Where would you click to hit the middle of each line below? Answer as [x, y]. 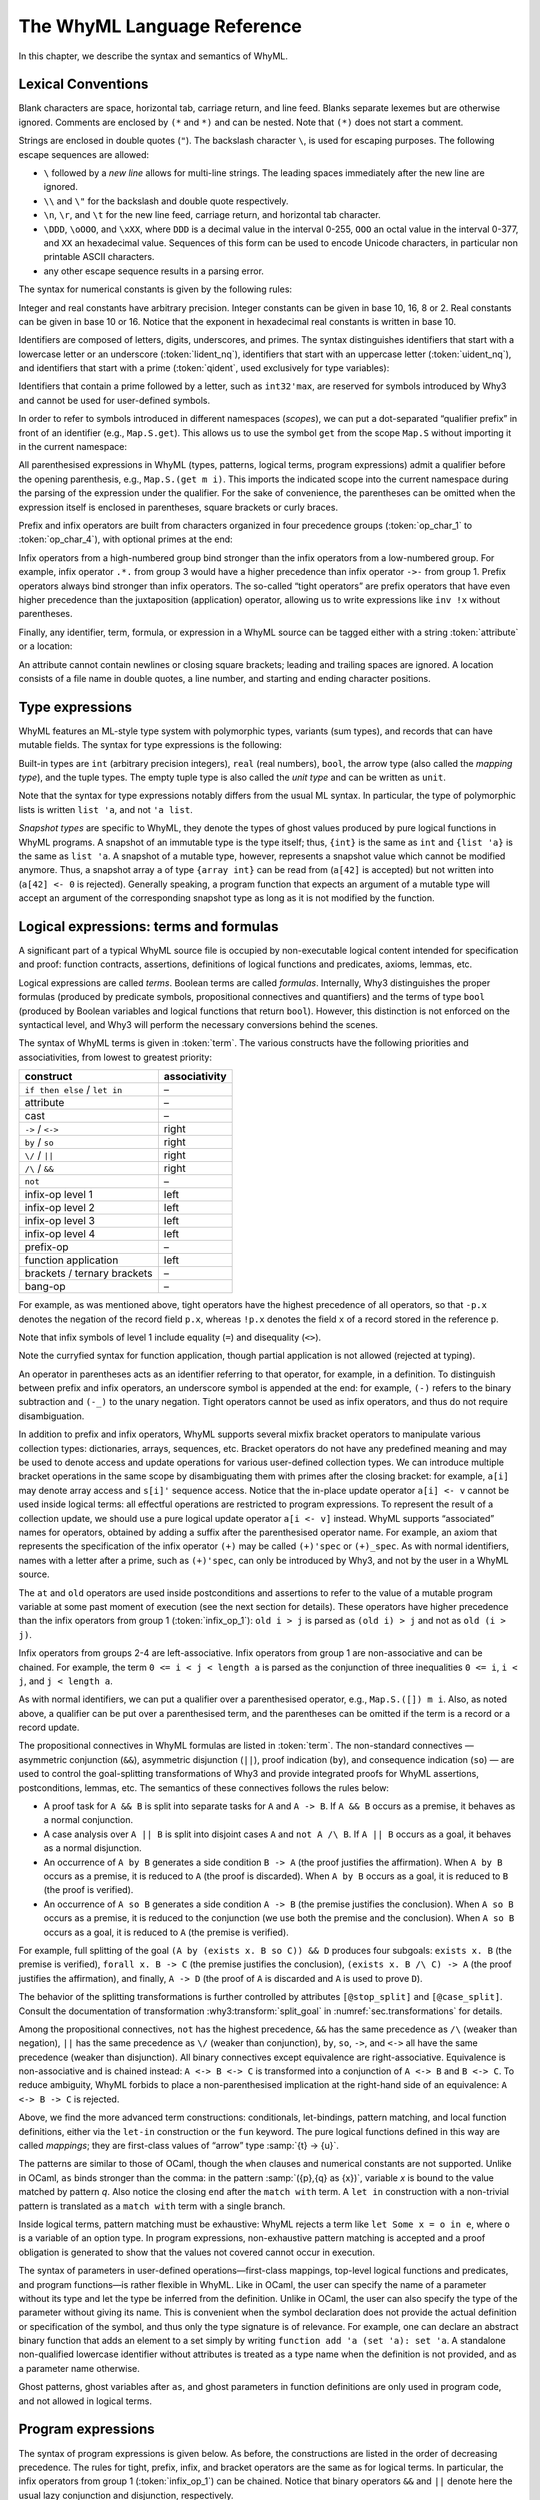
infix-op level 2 [59, 1208]
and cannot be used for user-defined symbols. [114, 400]
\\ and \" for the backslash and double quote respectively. [166, 201]
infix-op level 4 [60, 1234]
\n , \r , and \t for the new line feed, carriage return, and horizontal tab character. [212, 215]
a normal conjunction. [88, 1820]
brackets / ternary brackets [88, 1273]
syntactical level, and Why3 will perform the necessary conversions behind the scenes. [198, 1024]
